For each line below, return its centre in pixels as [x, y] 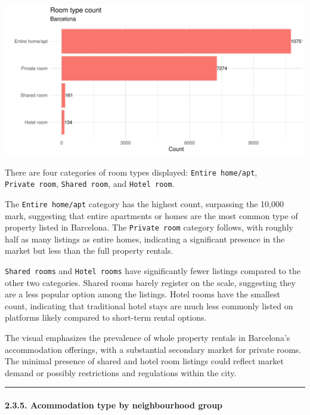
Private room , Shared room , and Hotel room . [90, 184]
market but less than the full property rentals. [89, 250]
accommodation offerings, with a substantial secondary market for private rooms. [153, 349]
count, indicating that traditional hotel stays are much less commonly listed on [149, 305]
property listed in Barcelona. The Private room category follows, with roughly [149, 227]
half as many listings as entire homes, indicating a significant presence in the [145, 239]
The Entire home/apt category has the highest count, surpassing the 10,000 [144, 203]
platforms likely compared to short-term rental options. [106, 317]
